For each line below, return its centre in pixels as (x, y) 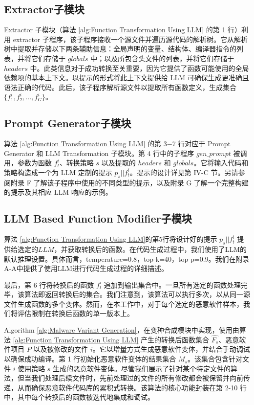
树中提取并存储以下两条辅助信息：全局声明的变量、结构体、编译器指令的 (120, 49)
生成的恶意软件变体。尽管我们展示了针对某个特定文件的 (142, 368)
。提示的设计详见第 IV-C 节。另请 (184, 172)
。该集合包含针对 (215, 359)
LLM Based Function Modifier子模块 (98, 218)
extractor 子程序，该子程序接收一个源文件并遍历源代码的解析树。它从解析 (130, 39)
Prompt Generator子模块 (68, 123)
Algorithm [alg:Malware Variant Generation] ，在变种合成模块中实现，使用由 (122, 330)
